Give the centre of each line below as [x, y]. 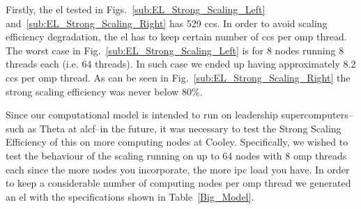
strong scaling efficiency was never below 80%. [104, 91]
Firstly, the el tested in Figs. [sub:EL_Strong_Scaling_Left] [136, 9]
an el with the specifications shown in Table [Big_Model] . [130, 196]
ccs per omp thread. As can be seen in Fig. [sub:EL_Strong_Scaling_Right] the [178, 77]
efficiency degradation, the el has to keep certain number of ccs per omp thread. [176, 37]
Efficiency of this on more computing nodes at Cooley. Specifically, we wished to [177, 142]
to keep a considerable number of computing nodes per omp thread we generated [178, 183]
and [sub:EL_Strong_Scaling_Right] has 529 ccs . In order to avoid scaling [167, 23]
